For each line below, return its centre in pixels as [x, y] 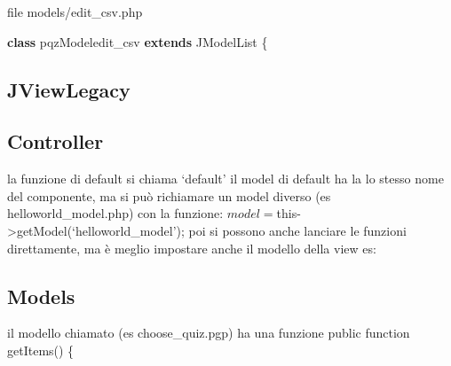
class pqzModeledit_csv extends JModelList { [138, 41]
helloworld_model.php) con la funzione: [115, 213]
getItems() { [41, 350]
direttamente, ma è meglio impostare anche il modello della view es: [192, 248]
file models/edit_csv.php [75, 12]
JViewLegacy [69, 89]
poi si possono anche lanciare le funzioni [297, 230]
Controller [55, 141]
